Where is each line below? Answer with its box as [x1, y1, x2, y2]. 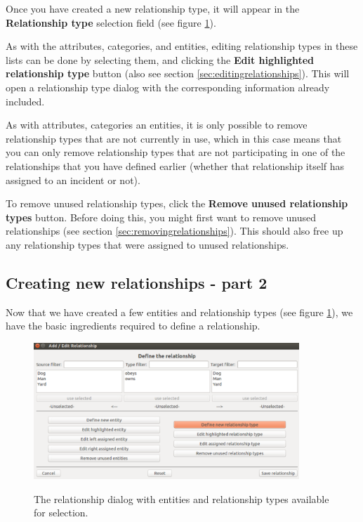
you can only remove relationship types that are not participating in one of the [6, 145, 345, 159]
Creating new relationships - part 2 [6, 271, 268, 293]
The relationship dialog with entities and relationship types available [34, 491, 329, 506]
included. [6, 93, 45, 108]
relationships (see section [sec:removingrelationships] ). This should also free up [6, 223, 343, 238]
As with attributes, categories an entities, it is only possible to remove [6, 117, 308, 132]
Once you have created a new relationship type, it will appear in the [6, 1, 300, 15]
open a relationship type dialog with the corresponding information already [6, 79, 330, 94]
